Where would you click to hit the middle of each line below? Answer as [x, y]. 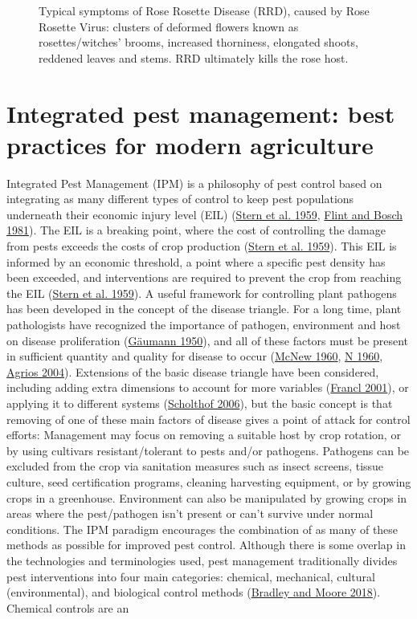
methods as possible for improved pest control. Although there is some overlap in [206, 545]
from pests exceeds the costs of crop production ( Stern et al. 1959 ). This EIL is [202, 246]
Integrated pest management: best [201, 113]
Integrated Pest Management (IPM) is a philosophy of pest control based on [194, 183]
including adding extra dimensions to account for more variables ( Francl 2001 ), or [208, 387]
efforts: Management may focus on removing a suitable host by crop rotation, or [204, 435]
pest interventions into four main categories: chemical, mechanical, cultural [191, 576]
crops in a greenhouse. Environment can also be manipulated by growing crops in [207, 497]
